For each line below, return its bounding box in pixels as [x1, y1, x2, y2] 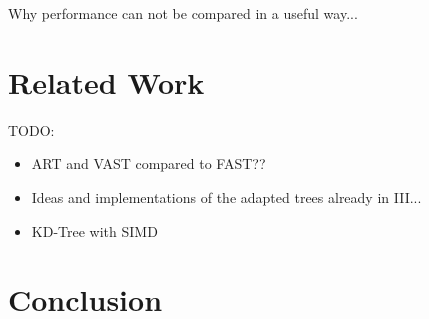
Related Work [8, 61, 205, 102]
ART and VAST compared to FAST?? [31, 153, 266, 174]
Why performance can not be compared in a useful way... [8, 3, 358, 23]
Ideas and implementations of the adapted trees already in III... [31, 186, 422, 207]
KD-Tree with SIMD [31, 220, 158, 241]
